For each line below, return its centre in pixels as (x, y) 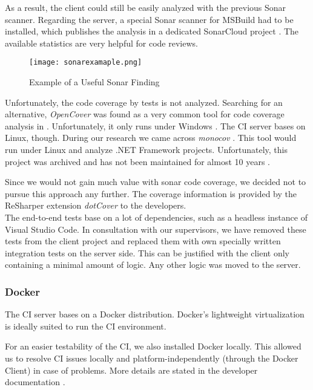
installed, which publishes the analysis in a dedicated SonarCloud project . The (152, 31)
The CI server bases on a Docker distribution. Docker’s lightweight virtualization (155, 314)
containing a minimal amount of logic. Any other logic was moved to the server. (153, 265)
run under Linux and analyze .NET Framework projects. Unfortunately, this (146, 149)
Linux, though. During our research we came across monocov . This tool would (151, 138)
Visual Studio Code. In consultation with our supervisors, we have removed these (156, 229)
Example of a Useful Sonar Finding (94, 82)
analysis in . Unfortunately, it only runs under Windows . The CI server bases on (155, 125)
